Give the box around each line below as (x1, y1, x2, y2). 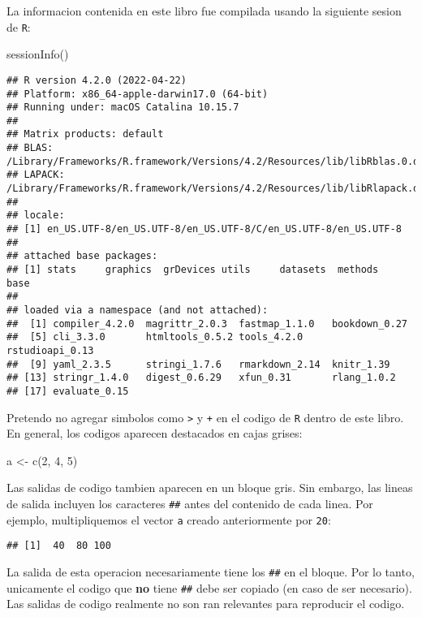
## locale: (6, 209, 65, 222)
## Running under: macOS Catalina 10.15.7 (6, 101, 239, 114)
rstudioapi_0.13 (6, 344, 94, 356)
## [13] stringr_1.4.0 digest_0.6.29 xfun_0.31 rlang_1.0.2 (6, 372, 396, 384)
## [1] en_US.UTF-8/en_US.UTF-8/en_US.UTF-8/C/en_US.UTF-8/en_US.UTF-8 (6, 223, 402, 235)
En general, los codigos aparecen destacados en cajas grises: (6, 425, 303, 442)
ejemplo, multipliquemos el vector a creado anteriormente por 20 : (6, 511, 331, 528)
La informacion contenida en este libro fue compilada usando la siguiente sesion (6, 2, 402, 19)
